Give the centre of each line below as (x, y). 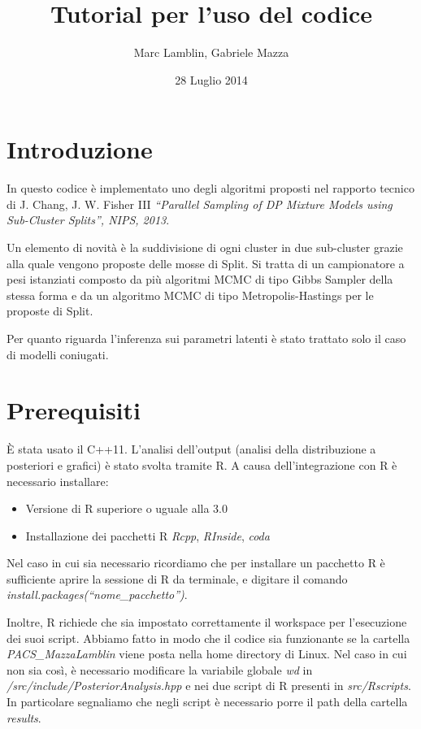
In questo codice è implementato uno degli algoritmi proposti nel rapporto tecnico (210, 188)
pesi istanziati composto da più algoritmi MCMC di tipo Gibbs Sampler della (200, 279)
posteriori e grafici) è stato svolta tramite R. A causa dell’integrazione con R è (202, 464)
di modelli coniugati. (58, 354)
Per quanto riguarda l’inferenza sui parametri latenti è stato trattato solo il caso (206, 338)
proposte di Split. (50, 311)
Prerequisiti (74, 410)
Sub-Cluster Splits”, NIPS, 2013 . (88, 220)
